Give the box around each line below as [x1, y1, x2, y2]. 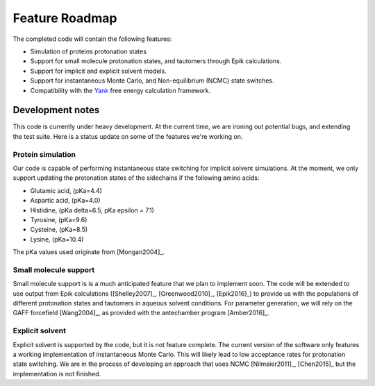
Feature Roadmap [12, 10, 117, 26]
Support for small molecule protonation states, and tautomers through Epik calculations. [30, 57, 282, 65]
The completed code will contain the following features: [12, 35, 172, 43]
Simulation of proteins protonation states [30, 47, 147, 56]
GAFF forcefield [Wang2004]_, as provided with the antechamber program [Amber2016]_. [12, 309, 270, 317]
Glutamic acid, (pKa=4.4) [30, 186, 102, 194]
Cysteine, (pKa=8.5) [30, 226, 88, 234]
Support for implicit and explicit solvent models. [30, 67, 167, 75]
